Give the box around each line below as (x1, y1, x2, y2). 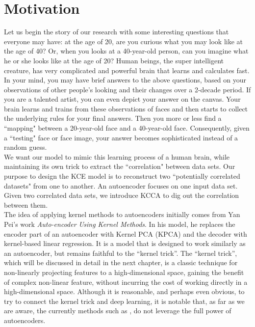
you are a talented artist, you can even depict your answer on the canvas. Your (4, 94, 241, 104)
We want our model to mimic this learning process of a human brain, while (4, 151, 230, 162)
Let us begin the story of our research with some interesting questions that (4, 27, 229, 37)
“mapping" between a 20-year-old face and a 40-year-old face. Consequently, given (4, 123, 250, 133)
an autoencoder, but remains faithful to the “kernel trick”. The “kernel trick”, (4, 247, 237, 258)
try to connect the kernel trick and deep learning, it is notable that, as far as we (4, 296, 245, 306)
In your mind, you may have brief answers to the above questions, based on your (4, 75, 247, 85)
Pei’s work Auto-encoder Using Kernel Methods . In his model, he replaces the (4, 219, 235, 229)
